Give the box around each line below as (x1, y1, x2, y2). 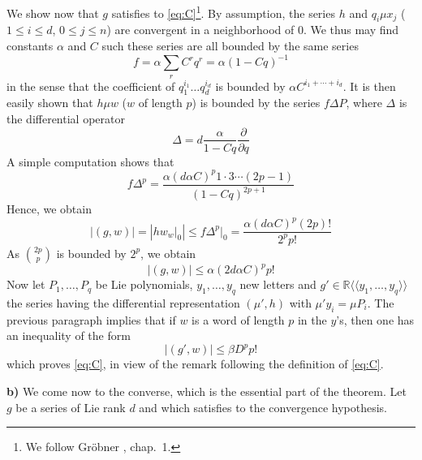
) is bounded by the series (192, 94, 321, 111)
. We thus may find (303, 21, 399, 38)
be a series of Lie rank (15, 398, 126, 415)
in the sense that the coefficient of (6, 77, 175, 94)
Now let (6, 276, 45, 293)
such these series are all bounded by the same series (101, 37, 359, 54)
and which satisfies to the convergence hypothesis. (139, 398, 387, 415)
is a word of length (192, 311, 285, 328)
